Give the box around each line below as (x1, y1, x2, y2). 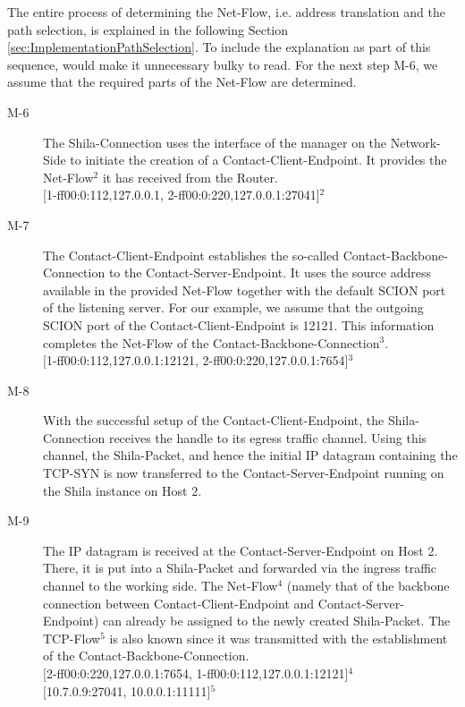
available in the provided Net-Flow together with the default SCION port (43, 280, 446, 299)
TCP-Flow (43, 628, 101, 647)
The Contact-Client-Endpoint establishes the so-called (43, 245, 340, 264)
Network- (390, 132, 441, 151)
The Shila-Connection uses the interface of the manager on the (43, 132, 387, 151)
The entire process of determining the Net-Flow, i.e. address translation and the (7, 3, 445, 21)
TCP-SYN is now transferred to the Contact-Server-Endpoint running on (43, 464, 444, 482)
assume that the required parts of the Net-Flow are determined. (7, 72, 357, 91)
